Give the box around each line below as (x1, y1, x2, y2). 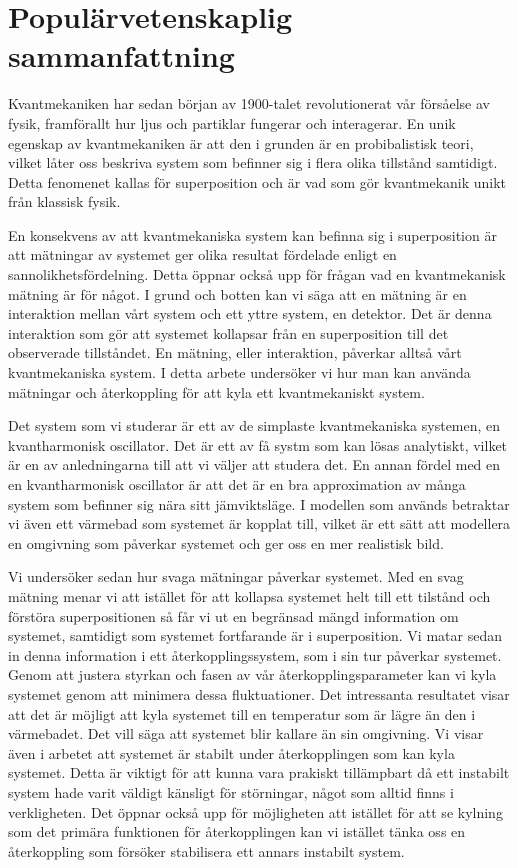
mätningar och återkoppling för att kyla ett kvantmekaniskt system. (8, 381, 425, 402)
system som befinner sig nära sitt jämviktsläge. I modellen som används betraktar (8, 493, 510, 514)
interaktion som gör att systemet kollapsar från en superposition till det (8, 322, 449, 343)
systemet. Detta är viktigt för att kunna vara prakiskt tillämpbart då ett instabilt (8, 762, 510, 783)
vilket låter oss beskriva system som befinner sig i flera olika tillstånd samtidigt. (8, 152, 498, 173)
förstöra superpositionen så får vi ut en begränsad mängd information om (8, 605, 459, 626)
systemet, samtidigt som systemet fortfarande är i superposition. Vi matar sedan (8, 625, 502, 646)
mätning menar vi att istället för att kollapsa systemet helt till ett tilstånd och (8, 585, 491, 606)
